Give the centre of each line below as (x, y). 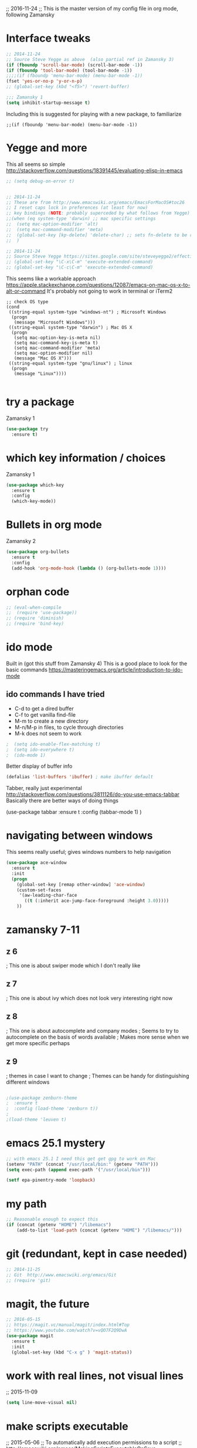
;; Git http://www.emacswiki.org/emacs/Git (61, 1275)
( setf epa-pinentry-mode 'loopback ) (51, 1180)
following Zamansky (30, 15)
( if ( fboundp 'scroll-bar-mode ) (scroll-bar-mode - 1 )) (74, 65)
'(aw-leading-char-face (48, 896)
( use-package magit (30, 1336)
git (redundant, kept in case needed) (97, 1254)
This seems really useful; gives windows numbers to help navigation (89, 852)
